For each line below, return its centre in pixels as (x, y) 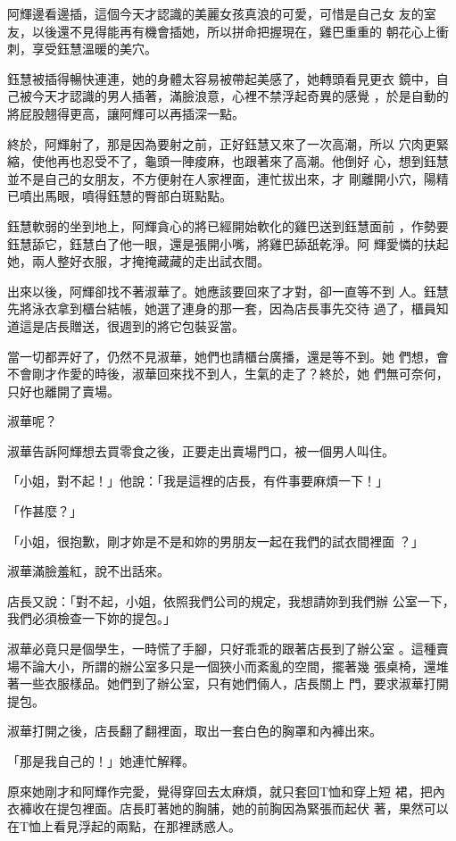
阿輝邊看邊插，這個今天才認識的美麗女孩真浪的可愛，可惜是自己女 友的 (216, 13)
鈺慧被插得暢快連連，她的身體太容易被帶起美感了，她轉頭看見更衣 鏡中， (222, 78)
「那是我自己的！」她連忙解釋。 (101, 761)
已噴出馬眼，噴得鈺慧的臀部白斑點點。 (120, 196)
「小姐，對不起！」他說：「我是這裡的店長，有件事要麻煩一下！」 (198, 481)
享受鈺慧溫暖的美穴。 (94, 49)
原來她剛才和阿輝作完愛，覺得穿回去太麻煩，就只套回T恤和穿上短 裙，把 (220, 791)
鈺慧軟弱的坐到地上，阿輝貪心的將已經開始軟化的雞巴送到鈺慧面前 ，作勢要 (228, 225)
